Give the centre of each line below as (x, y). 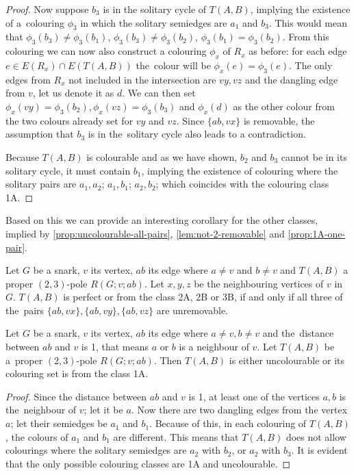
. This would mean (308, 22)
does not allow (316, 436)
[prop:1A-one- (317, 233)
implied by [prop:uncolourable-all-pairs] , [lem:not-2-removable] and (145, 233)
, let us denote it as (73, 93)
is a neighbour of (214, 347)
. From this (306, 37)
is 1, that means (115, 347)
